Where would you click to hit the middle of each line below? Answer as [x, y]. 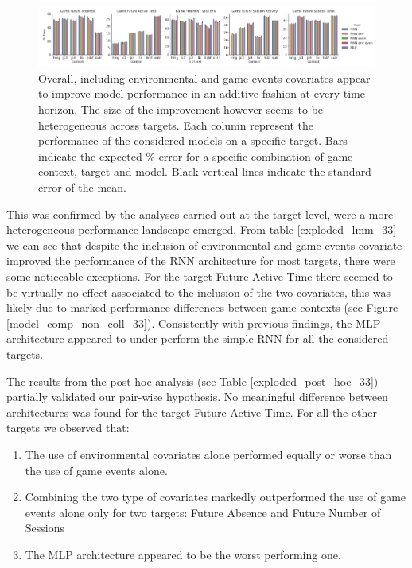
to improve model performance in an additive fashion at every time [202, 93]
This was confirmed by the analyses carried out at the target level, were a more [200, 214]
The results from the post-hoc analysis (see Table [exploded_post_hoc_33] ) [192, 381]
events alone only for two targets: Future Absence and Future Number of [203, 512]
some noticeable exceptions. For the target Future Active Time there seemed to [200, 276]
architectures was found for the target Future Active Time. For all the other [192, 412]
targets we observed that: [68, 428]
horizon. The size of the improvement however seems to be [181, 109]
